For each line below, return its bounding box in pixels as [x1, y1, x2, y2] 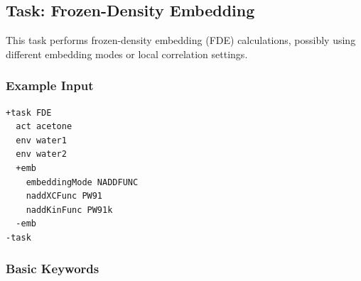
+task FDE [6, 107, 52, 118]
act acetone [16, 121, 72, 132]
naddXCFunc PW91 [26, 191, 103, 202]
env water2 [16, 149, 67, 160]
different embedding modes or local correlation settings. [6, 46, 248, 61]
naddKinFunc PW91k [26, 204, 113, 215]
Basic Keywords [6, 260, 99, 277]
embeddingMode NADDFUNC [26, 177, 139, 187]
